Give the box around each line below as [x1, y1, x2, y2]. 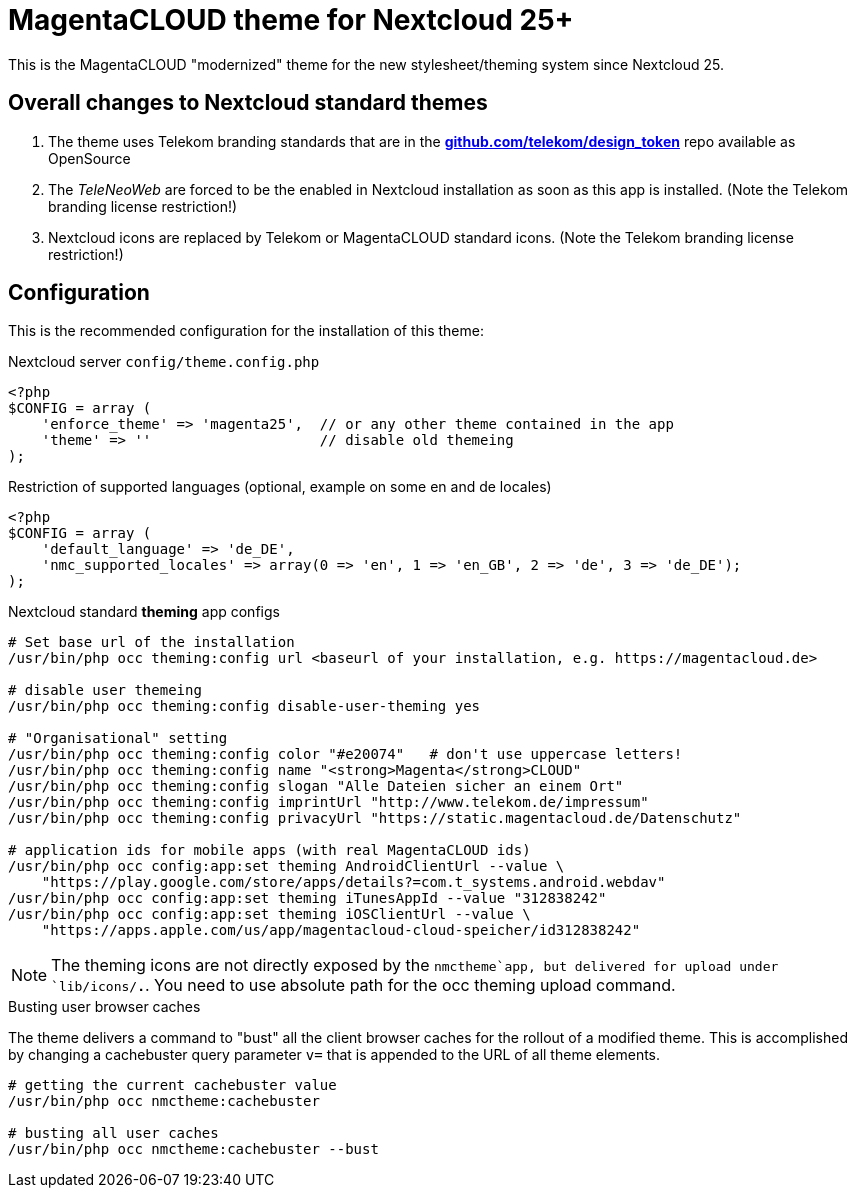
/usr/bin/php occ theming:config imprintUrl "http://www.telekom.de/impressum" [8, 794, 649, 811]
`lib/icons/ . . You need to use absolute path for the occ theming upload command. [51, 975, 676, 996]
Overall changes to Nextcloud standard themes [8, 90, 488, 116]
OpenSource [48, 149, 131, 167]
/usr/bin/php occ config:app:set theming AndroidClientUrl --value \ [8, 858, 565, 875]
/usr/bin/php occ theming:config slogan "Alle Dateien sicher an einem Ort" [8, 778, 624, 795]
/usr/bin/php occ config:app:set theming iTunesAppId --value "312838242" [8, 890, 607, 907]
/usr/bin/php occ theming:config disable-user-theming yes [8, 698, 481, 715]
